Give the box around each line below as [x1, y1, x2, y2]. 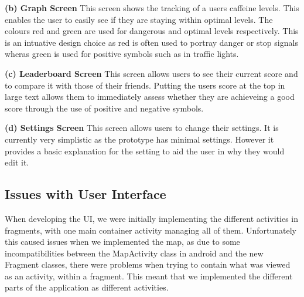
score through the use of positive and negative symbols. [5, 102, 204, 114]
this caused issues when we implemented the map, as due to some [5, 235, 240, 248]
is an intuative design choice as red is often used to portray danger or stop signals [5, 36, 298, 48]
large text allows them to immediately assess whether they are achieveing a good [5, 90, 295, 103]
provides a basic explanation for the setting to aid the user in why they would [5, 144, 285, 157]
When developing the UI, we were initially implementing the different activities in [5, 212, 299, 224]
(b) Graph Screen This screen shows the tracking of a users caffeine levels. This [5, 2, 299, 14]
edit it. [5, 156, 29, 168]
